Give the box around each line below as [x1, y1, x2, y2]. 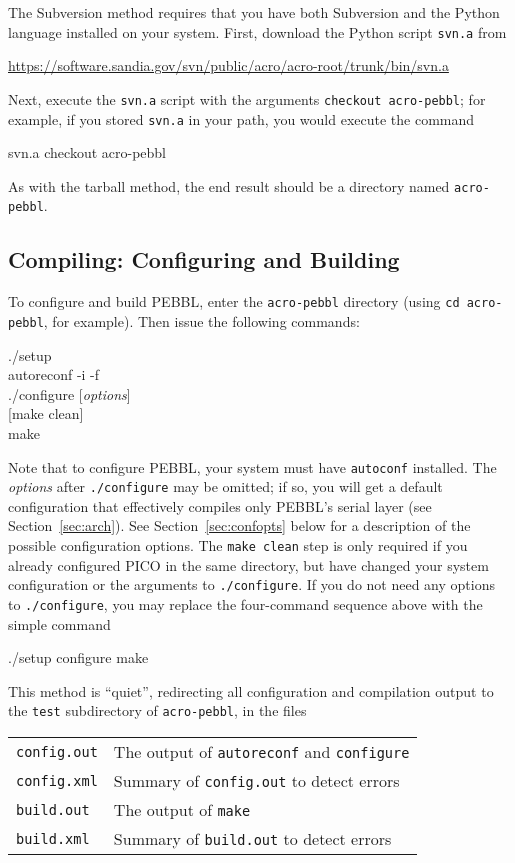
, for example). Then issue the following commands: [43, 310, 360, 331]
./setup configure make [8, 647, 149, 668]
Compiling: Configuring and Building [8, 244, 400, 275]
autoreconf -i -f [8, 364, 100, 385]
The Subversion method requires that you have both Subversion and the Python [8, 2, 500, 22]
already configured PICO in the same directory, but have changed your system [8, 554, 489, 575]
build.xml [16, 830, 90, 847]
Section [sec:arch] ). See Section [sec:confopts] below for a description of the [8, 515, 471, 536]
